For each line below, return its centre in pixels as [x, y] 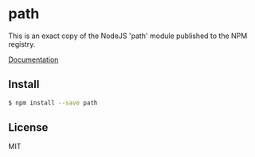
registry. [22, 44]
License [28, 128]
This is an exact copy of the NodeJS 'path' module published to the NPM [128, 36]
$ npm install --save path [53, 103]
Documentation [33, 59]
